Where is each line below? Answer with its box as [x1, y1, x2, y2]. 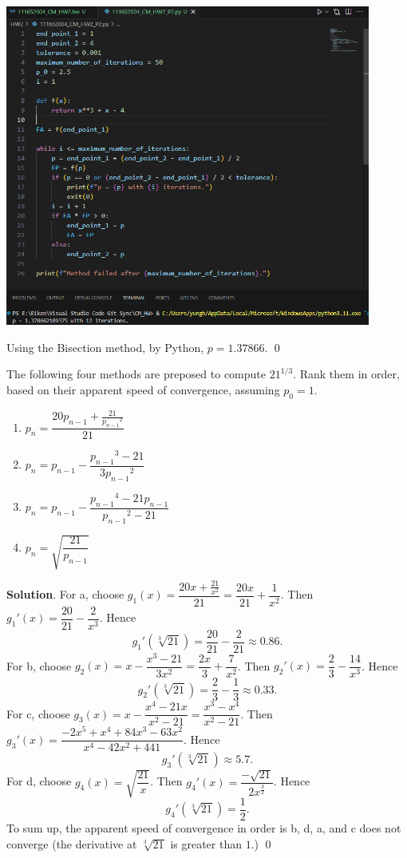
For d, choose [6, 773, 72, 789]
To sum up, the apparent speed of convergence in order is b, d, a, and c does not [6, 820, 401, 836]
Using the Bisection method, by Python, [6, 338, 204, 355]
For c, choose [6, 705, 70, 722]
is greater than [170, 835, 242, 852]
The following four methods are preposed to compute [6, 366, 266, 382]
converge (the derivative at [6, 835, 137, 852]
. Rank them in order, [293, 366, 400, 382]
